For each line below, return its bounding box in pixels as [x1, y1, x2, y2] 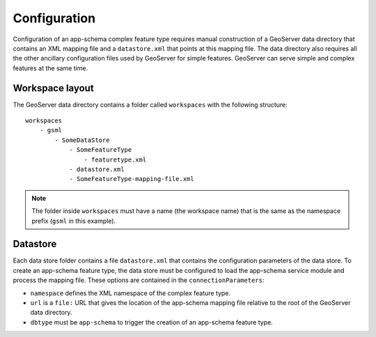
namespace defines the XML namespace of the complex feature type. [30, 289, 231, 297]
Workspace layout [13, 82, 94, 94]
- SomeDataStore [54, 136, 110, 144]
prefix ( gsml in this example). [31, 217, 116, 225]
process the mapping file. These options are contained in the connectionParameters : [13, 276, 265, 285]
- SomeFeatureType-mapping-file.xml [69, 175, 194, 183]
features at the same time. [13, 63, 88, 72]
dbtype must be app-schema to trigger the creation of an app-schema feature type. [30, 318, 273, 327]
